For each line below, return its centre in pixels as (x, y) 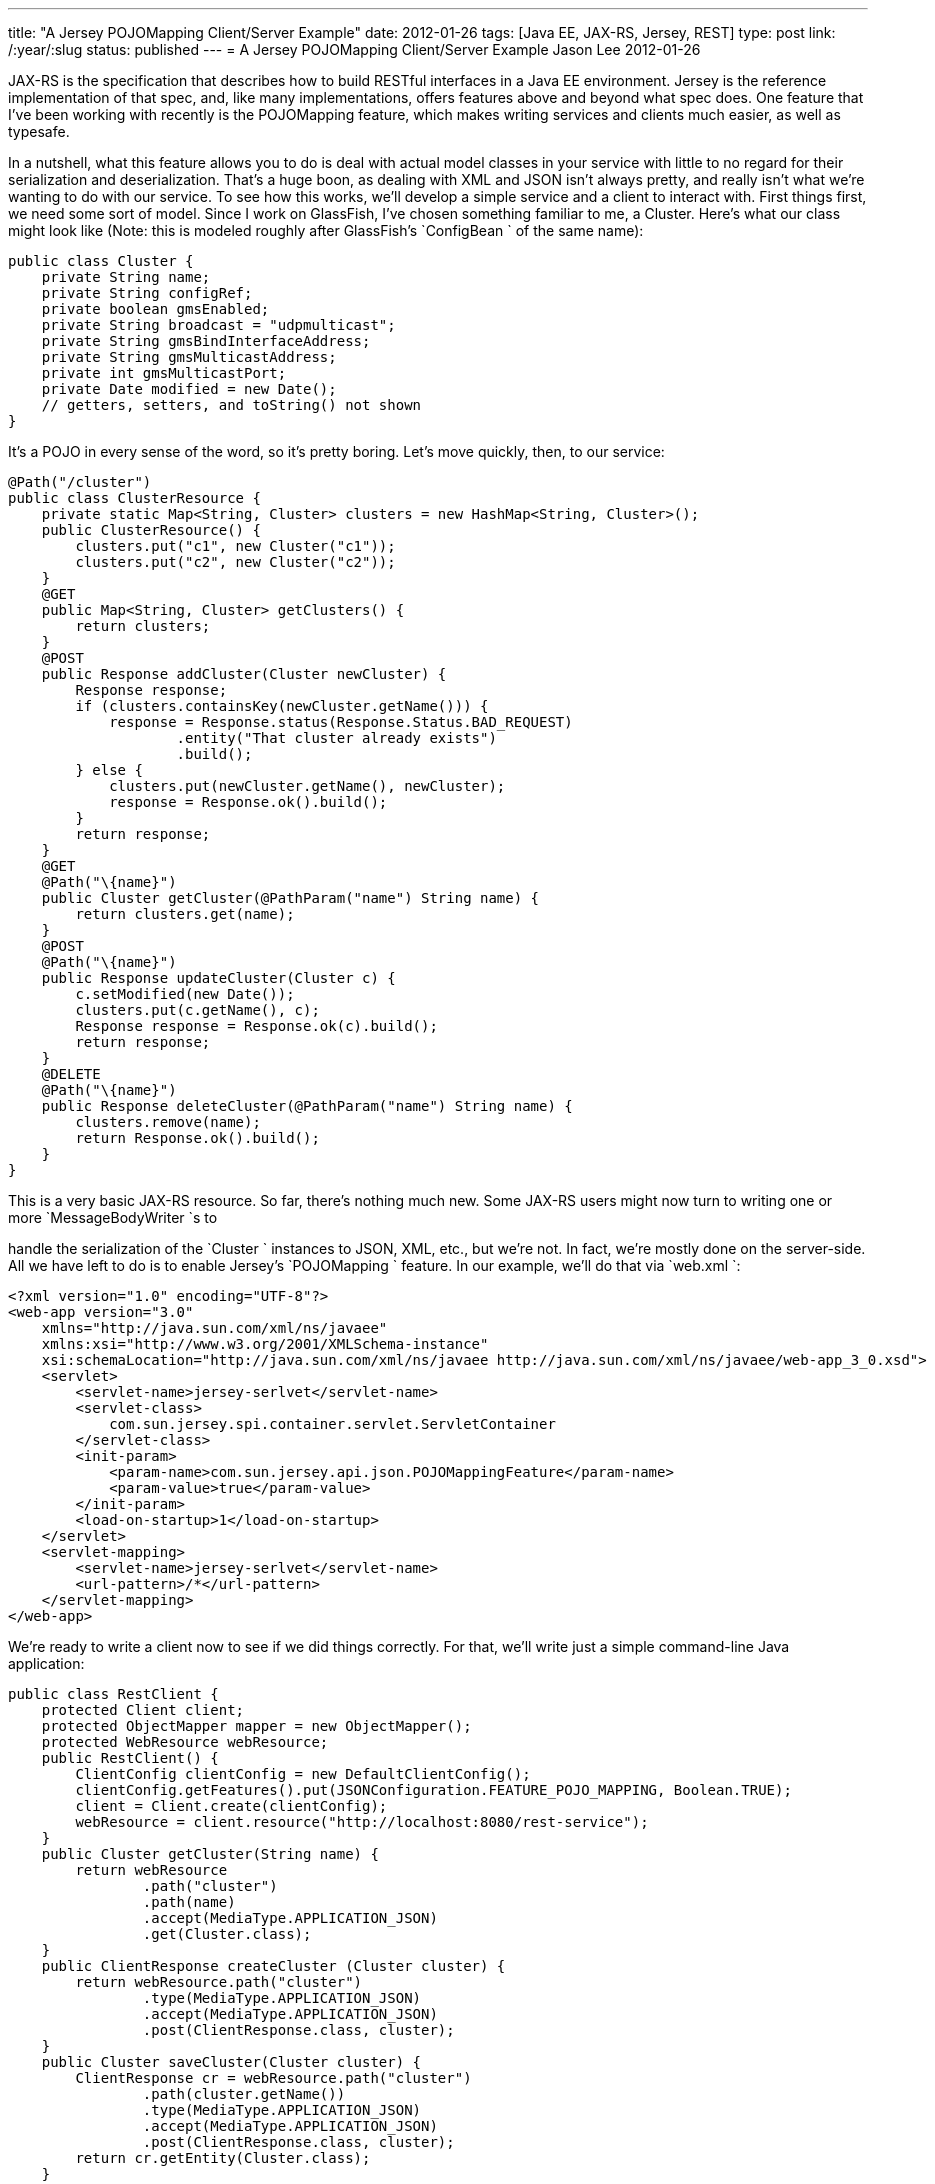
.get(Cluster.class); (227, 1934)
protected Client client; (143, 1710)
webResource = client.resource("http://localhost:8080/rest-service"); (362, 1822)
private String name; (126, 277)
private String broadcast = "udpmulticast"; (218, 325)
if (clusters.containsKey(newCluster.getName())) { (282, 706)
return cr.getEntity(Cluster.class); (223, 2158)
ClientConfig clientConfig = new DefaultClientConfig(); (303, 1774)
